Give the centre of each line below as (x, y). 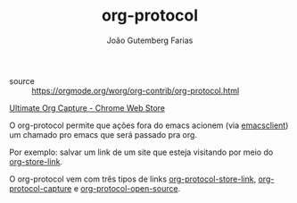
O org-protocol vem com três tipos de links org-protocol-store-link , (133, 179)
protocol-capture (41, 188)
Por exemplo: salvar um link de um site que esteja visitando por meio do (141, 152)
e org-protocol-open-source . (127, 188)
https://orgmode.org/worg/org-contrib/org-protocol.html (136, 90)
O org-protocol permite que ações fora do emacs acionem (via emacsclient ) (149, 125)
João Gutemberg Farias (150, 40)
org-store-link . (36, 161)
